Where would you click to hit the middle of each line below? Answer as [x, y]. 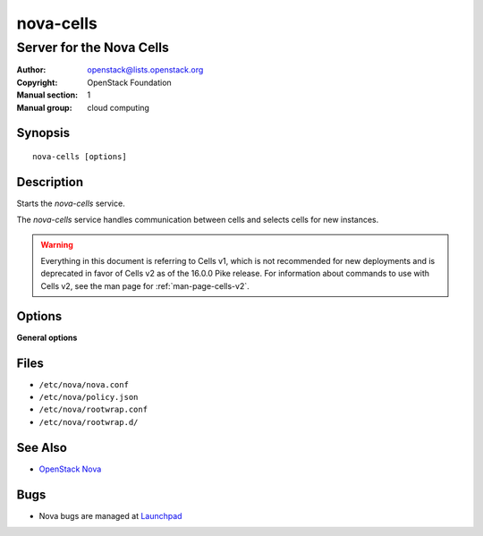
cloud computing [118, 107]
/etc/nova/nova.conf [84, 384]
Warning [57, 244]
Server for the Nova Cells [93, 47]
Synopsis [43, 133]
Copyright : [37, 82]
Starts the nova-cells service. [71, 203]
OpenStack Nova [70, 469]
